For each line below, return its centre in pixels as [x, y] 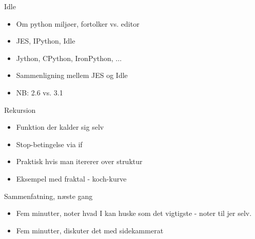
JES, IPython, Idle [46, 41]
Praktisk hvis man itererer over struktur [79, 161]
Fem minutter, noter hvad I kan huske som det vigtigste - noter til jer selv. [134, 213]
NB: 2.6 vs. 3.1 [40, 92]
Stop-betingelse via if [49, 144]
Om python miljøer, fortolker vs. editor [78, 23]
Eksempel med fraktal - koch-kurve [71, 178]
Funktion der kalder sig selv [60, 127]
